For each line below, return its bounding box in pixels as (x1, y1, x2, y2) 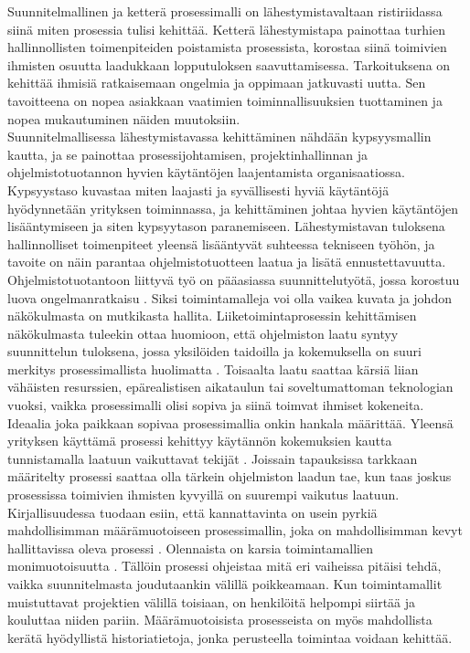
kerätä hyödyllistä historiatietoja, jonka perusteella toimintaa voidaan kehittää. (7, 627, 453, 647)
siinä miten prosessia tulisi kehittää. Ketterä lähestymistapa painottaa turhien (7, 19, 446, 38)
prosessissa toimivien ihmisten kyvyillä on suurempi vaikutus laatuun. (7, 485, 400, 504)
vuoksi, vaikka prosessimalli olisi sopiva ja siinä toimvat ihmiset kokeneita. (7, 395, 424, 415)
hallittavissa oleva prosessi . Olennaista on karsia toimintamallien (7, 538, 374, 557)
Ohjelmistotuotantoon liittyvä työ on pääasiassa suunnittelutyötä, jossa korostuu (7, 269, 460, 289)
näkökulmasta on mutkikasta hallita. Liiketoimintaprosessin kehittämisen (7, 306, 417, 325)
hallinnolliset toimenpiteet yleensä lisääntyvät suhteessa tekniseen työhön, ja (7, 234, 435, 253)
